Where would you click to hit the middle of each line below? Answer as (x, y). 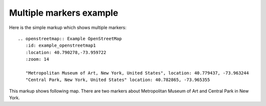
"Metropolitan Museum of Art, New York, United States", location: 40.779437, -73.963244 (137, 73)
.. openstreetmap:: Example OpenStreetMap (70, 39)
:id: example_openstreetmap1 (61, 46)
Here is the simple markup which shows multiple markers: (68, 27)
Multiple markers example (64, 13)
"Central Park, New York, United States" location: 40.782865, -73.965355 (118, 80)
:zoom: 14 (37, 59)
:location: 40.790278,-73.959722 (66, 52)
